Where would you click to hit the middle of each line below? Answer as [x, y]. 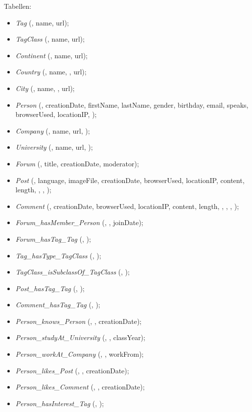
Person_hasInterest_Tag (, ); [60, 403]
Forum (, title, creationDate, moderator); [77, 163]
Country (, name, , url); [51, 72]
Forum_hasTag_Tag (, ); [53, 239]
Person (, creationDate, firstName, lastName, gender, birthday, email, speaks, [132, 104]
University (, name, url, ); [54, 147]
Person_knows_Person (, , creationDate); [79, 321]
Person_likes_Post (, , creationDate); [72, 370]
